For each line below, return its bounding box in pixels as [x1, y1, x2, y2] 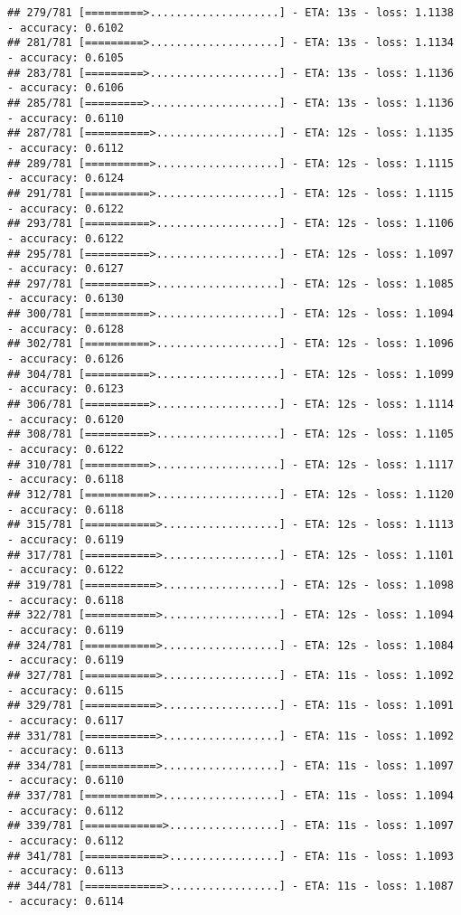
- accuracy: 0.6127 [7, 262, 124, 276]
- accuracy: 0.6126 [7, 353, 124, 366]
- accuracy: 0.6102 [7, 21, 124, 34]
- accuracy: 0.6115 [7, 684, 124, 697]
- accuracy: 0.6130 [7, 292, 124, 306]
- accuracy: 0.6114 [7, 894, 124, 908]
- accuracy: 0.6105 [7, 51, 124, 64]
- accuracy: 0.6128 [7, 322, 124, 335]
